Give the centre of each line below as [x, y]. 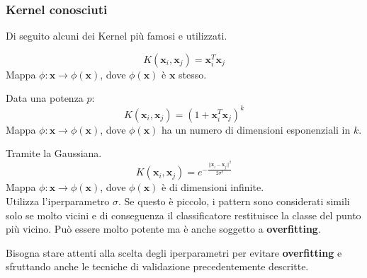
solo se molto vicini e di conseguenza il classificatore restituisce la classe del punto [183, 215]
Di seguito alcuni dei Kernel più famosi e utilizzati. [117, 36]
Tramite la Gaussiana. [54, 153]
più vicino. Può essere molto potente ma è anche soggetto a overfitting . [163, 229]
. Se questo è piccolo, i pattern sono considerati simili [234, 201]
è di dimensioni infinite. [213, 187]
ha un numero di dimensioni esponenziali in [256, 129]
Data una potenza [45, 98]
